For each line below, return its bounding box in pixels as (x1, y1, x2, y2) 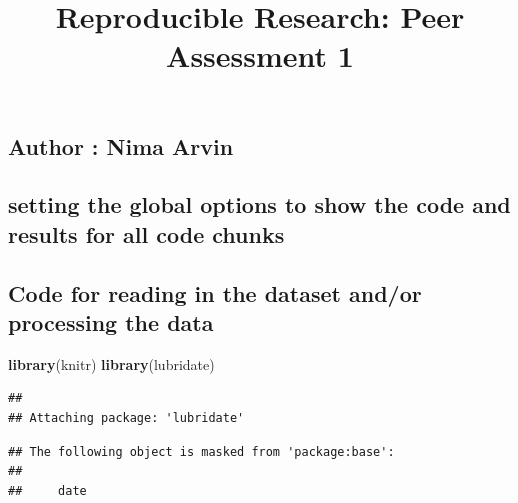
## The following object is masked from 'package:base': (8, 444, 395, 459)
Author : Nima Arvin (8, 130, 234, 161)
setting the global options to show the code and (8, 189, 511, 220)
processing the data (8, 306, 214, 337)
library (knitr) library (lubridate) (8, 353, 215, 374)
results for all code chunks (8, 218, 285, 249)
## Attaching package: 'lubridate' (8, 410, 245, 425)
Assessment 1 (166, 35, 354, 76)
